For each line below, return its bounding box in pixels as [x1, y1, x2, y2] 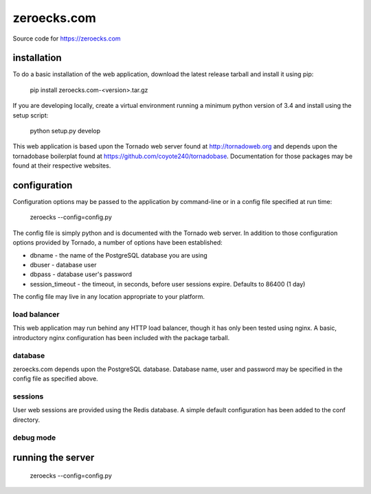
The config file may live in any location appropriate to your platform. [12, 293, 205, 301]
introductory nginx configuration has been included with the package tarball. [12, 333, 230, 341]
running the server [12, 452, 95, 464]
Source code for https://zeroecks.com [12, 34, 121, 43]
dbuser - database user [30, 261, 97, 269]
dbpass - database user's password [30, 270, 132, 278]
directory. [12, 416, 41, 424]
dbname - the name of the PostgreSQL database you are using [30, 251, 207, 259]
